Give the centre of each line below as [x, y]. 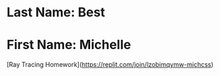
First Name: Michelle [69, 45]
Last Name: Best [56, 12]
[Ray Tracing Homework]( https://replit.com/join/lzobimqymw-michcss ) [110, 65]
